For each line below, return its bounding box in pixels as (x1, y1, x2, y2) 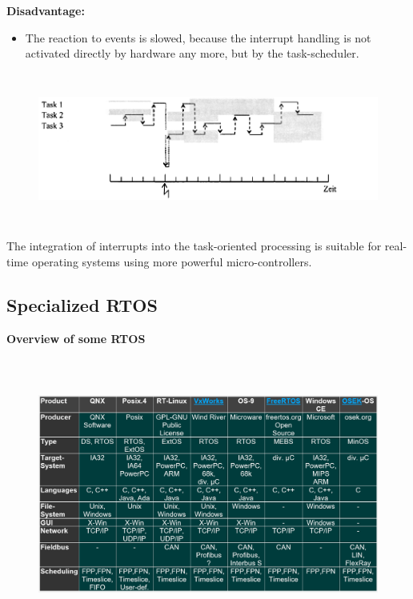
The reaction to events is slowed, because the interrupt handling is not (25, 29, 371, 46)
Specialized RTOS (6, 292, 158, 317)
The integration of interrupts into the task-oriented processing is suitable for (6, 238, 382, 254)
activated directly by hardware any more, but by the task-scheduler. (25, 45, 359, 62)
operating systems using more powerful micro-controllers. (31, 253, 312, 270)
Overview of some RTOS (6, 329, 146, 346)
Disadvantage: (6, 2, 85, 18)
